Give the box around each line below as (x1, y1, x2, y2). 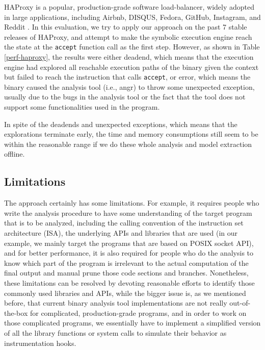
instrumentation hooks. (4, 337, 76, 348)
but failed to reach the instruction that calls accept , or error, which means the (4, 71, 251, 82)
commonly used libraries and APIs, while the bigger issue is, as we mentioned (4, 287, 246, 298)
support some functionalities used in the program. (4, 102, 160, 112)
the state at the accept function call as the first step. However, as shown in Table (4, 41, 260, 52)
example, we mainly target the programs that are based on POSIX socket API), (4, 237, 254, 248)
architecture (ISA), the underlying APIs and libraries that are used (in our (4, 228, 238, 238)
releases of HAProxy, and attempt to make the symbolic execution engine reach (4, 31, 252, 42)
